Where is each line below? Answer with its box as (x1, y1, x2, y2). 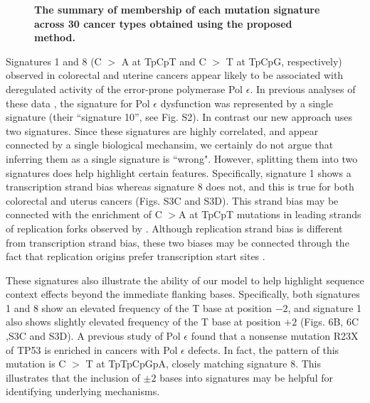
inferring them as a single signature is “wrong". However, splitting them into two (6, 151, 358, 166)
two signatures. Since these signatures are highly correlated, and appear (6, 123, 319, 138)
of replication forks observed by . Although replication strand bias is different (6, 220, 343, 235)
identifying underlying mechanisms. (6, 384, 160, 399)
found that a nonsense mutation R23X (191, 328, 359, 343)
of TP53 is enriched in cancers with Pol (6, 342, 178, 357)
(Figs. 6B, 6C (300, 314, 359, 329)
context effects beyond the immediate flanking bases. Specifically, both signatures (6, 286, 360, 301)
